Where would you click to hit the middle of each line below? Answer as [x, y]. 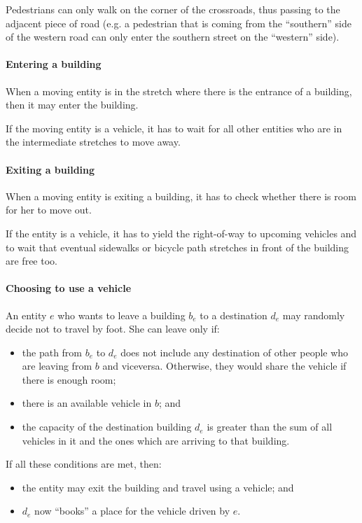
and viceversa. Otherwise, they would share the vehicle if [224, 366]
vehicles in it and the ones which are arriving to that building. [156, 440]
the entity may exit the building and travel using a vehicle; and [158, 487]
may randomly [314, 315]
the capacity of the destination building [107, 427]
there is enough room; [69, 379]
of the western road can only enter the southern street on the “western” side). [173, 37]
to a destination [234, 315]
